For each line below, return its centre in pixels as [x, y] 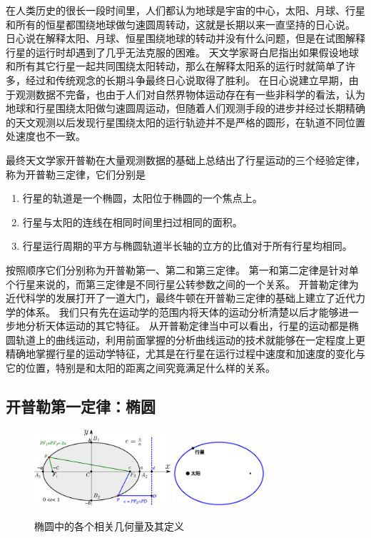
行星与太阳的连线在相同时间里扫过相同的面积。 [132, 222]
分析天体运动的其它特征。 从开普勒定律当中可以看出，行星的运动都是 [187, 326]
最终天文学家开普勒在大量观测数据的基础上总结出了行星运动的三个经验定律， [185, 159]
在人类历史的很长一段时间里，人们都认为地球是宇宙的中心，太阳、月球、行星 [185, 10]
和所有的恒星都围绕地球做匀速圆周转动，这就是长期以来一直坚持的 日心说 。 [181, 24]
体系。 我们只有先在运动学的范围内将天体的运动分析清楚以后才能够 [182, 311]
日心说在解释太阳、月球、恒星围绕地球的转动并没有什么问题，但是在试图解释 [185, 38]
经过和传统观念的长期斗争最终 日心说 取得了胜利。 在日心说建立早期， [187, 80]
